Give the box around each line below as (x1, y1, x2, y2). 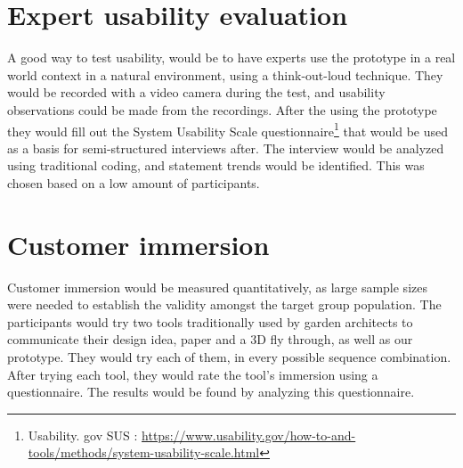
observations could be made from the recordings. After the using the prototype (7, 100, 437, 119)
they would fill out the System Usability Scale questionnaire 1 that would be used (7, 119, 449, 140)
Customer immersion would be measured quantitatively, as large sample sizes (7, 277, 427, 296)
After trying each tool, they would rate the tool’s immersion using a (7, 365, 378, 383)
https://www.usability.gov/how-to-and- (142, 425, 356, 444)
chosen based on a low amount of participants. (7, 173, 260, 192)
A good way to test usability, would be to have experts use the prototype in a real (7, 48, 456, 67)
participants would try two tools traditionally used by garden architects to (7, 312, 413, 331)
